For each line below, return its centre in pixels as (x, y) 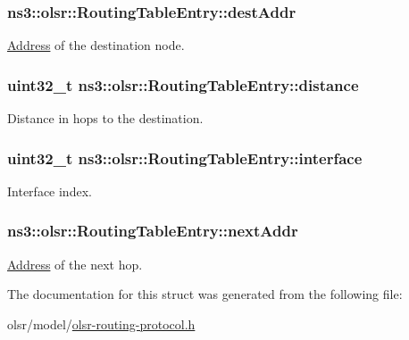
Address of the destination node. (96, 45)
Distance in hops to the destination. (105, 118)
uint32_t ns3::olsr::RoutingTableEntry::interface (185, 158)
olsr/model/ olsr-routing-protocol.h (101, 323)
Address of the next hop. (75, 264)
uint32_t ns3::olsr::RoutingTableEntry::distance (183, 84)
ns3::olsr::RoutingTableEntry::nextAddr (153, 231)
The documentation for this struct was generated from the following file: (205, 294)
